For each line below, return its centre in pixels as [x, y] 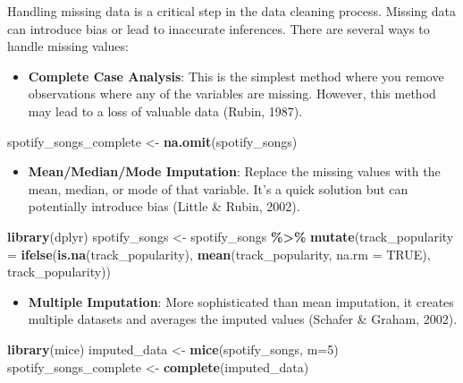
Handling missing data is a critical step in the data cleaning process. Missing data [231, 11]
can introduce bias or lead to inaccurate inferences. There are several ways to [219, 28]
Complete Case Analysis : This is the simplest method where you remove [236, 76]
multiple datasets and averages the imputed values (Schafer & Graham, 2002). [243, 319]
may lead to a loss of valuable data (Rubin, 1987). [165, 111]
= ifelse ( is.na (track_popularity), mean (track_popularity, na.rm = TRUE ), [219, 254]
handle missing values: [68, 46]
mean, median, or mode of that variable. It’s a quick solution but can [218, 188]
